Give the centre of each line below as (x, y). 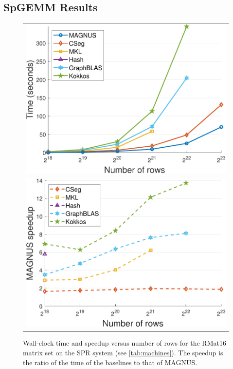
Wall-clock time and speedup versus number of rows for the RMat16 (125, 343)
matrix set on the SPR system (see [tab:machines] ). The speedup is (123, 352)
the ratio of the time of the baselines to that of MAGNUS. (110, 362)
